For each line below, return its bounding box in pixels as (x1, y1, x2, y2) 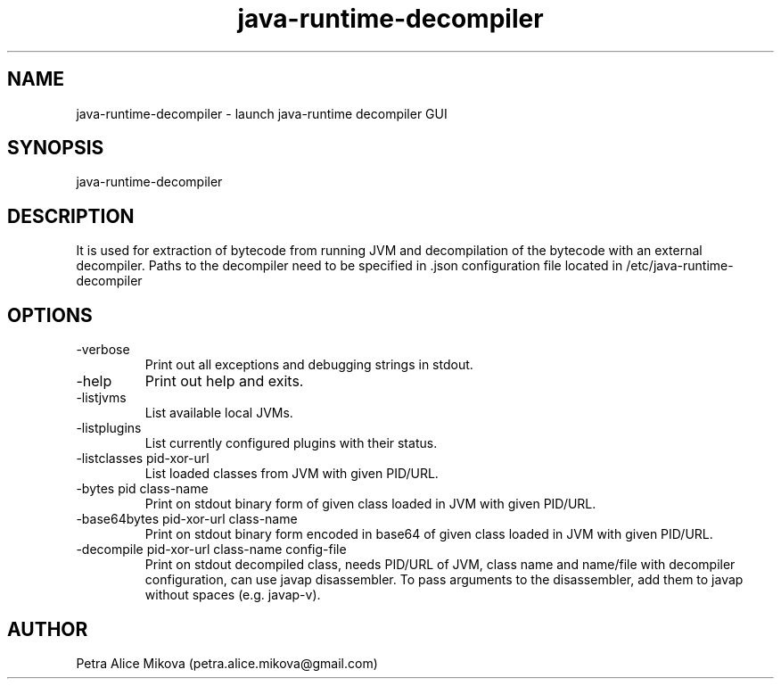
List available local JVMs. (144, 405, 293, 421)
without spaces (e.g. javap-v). (144, 587, 321, 603)
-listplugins (76, 420, 142, 436)
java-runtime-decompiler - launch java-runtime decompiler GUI (76, 105, 448, 121)
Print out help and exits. (144, 372, 304, 391)
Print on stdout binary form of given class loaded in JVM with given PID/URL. (144, 496, 596, 512)
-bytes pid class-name (76, 481, 209, 497)
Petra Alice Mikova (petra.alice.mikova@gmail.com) (76, 655, 378, 671)
